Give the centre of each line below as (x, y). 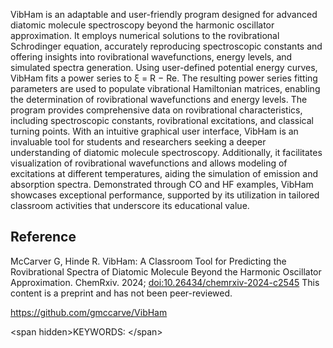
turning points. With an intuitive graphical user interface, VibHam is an (154, 131)
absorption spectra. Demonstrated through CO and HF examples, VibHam (162, 184)
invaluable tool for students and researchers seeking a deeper (138, 142)
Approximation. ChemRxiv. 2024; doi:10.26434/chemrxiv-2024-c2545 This (165, 282)
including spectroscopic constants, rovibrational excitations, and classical (162, 120)
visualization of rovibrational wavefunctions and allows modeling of (149, 163)
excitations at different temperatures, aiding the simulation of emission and (164, 173)
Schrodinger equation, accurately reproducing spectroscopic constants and (166, 46)
